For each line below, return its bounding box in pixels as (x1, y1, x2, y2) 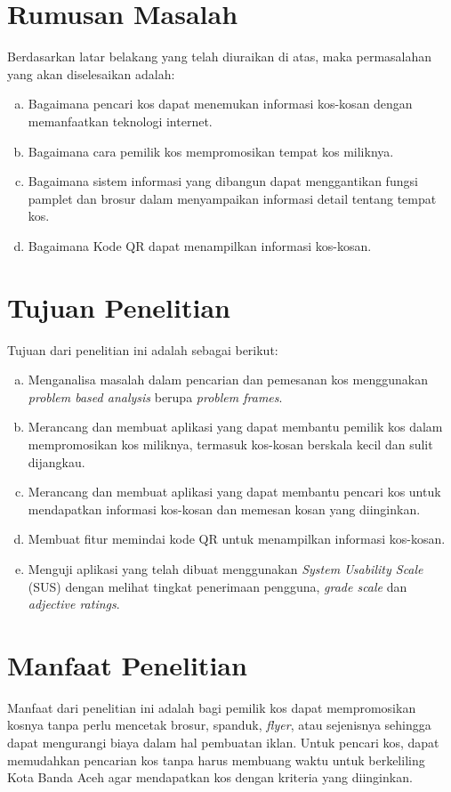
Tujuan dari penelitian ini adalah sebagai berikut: (7, 340, 278, 359)
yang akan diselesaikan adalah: (7, 64, 175, 83)
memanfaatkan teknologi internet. (28, 111, 213, 130)
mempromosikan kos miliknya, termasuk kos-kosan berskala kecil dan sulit (28, 434, 433, 453)
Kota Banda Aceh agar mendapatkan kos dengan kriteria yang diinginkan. (7, 768, 413, 787)
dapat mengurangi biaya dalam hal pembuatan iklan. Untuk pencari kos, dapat (7, 733, 439, 752)
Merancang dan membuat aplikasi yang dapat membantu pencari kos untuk (28, 482, 441, 501)
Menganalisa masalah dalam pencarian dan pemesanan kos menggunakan (28, 370, 428, 389)
